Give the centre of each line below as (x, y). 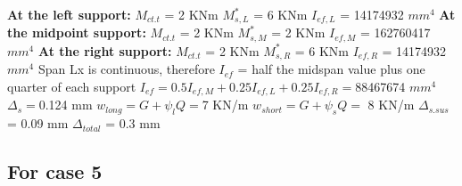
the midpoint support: (77, 32)
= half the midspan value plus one (331, 69)
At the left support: (69, 14)
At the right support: (105, 50)
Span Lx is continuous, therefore (126, 69)
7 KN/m (225, 105)
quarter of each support (72, 86)
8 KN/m (391, 105)
